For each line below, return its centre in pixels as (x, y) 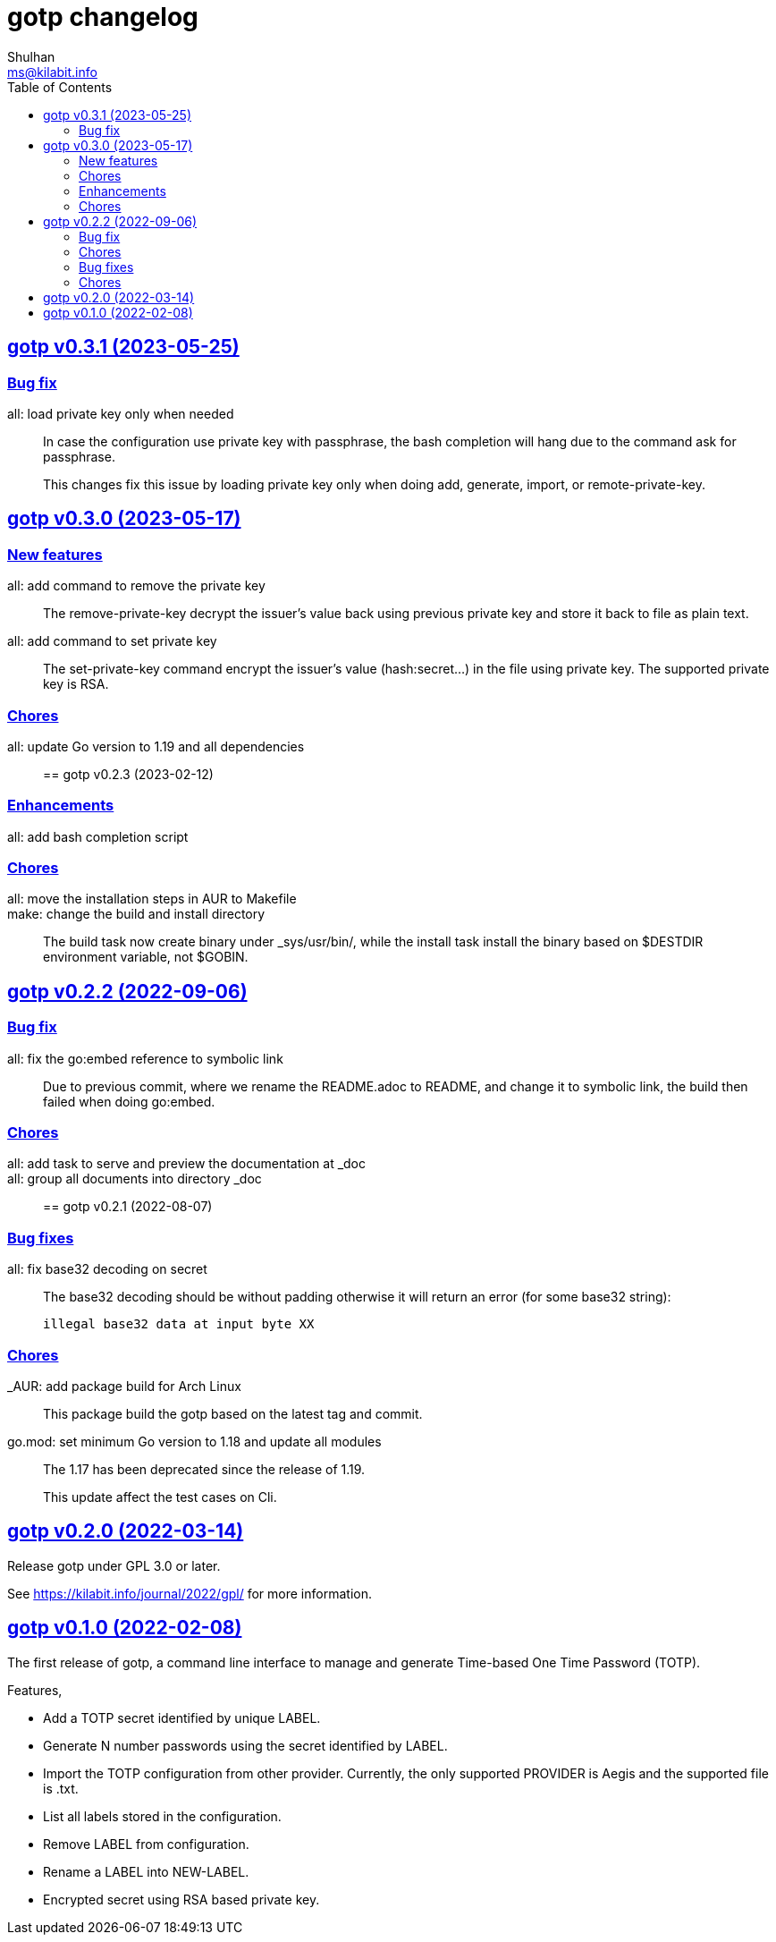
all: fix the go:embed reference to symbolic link (145, 1058)
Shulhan (31, 56)
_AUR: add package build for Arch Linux (124, 1386)
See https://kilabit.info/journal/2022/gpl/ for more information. (190, 1593)
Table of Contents (60, 87)
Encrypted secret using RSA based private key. (181, 1899)
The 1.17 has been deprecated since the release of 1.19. (204, 1469)
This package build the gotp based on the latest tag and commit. (233, 1413)
